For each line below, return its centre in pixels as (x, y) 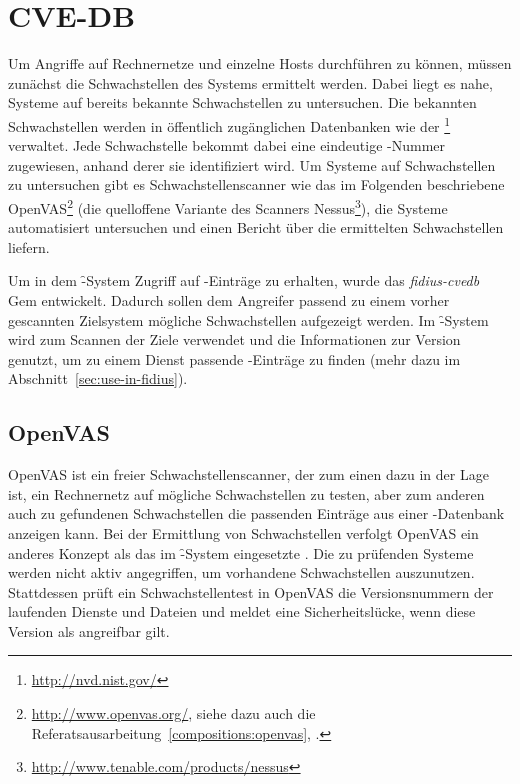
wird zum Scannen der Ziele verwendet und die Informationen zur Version (234, 339)
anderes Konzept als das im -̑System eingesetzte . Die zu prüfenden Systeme (241, 552)
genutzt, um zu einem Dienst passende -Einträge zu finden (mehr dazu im (234, 358)
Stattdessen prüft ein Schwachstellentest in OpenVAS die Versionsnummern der (251, 591)
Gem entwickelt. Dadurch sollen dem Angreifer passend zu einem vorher (229, 299)
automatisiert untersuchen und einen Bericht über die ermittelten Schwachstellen (256, 227)
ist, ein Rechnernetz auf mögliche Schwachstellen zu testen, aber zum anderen (246, 493)
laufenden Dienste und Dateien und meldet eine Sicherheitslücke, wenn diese (242, 611)
